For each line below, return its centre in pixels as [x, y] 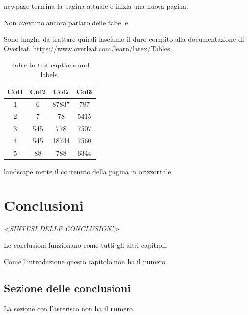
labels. [50, 74]
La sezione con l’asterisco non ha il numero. [69, 308]
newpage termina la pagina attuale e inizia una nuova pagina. [96, 6]
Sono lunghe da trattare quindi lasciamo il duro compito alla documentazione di [124, 39]
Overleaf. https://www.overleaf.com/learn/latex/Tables [87, 48]
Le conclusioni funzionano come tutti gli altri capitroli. [86, 245]
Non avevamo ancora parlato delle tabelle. [67, 22]
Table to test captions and [50, 65]
